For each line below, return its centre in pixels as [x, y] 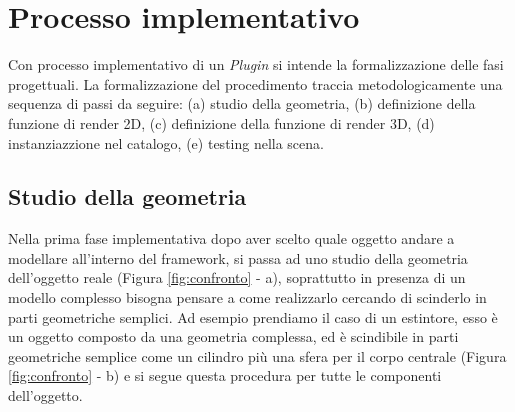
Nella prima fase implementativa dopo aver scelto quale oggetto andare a [231, 238]
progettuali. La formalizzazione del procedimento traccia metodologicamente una [255, 83]
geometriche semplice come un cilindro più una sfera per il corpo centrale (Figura [257, 355]
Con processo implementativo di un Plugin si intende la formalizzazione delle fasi [256, 64]
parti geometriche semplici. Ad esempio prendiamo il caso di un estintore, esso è [253, 316]
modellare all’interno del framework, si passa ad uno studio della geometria [238, 257]
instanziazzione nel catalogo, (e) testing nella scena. [166, 142]
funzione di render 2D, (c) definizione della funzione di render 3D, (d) [221, 122]
